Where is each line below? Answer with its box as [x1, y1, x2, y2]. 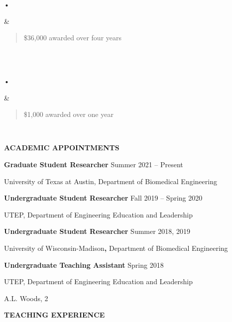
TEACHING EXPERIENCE [4, 310, 105, 320]
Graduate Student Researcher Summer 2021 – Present [4, 159, 183, 169]
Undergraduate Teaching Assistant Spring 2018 [4, 259, 164, 270]
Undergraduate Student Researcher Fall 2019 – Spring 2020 [4, 193, 203, 203]
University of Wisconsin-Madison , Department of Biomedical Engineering [4, 242, 228, 253]
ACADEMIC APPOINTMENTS [4, 142, 119, 153]
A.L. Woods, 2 [4, 293, 48, 303]
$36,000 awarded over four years [23, 32, 122, 43]
